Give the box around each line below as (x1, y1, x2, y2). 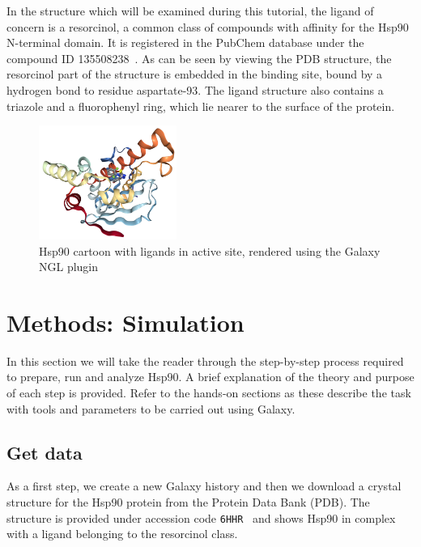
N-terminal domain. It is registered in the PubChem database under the (6, 34, 364, 51)
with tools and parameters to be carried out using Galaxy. (6, 400, 296, 417)
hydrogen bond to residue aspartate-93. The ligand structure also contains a (6, 81, 384, 98)
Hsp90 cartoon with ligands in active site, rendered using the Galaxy (39, 242, 381, 259)
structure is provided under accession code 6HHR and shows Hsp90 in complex (6, 509, 396, 526)
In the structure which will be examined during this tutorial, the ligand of (6, 2, 374, 19)
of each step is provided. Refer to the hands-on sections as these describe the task (6, 384, 411, 401)
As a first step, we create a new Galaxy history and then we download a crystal (6, 477, 402, 494)
